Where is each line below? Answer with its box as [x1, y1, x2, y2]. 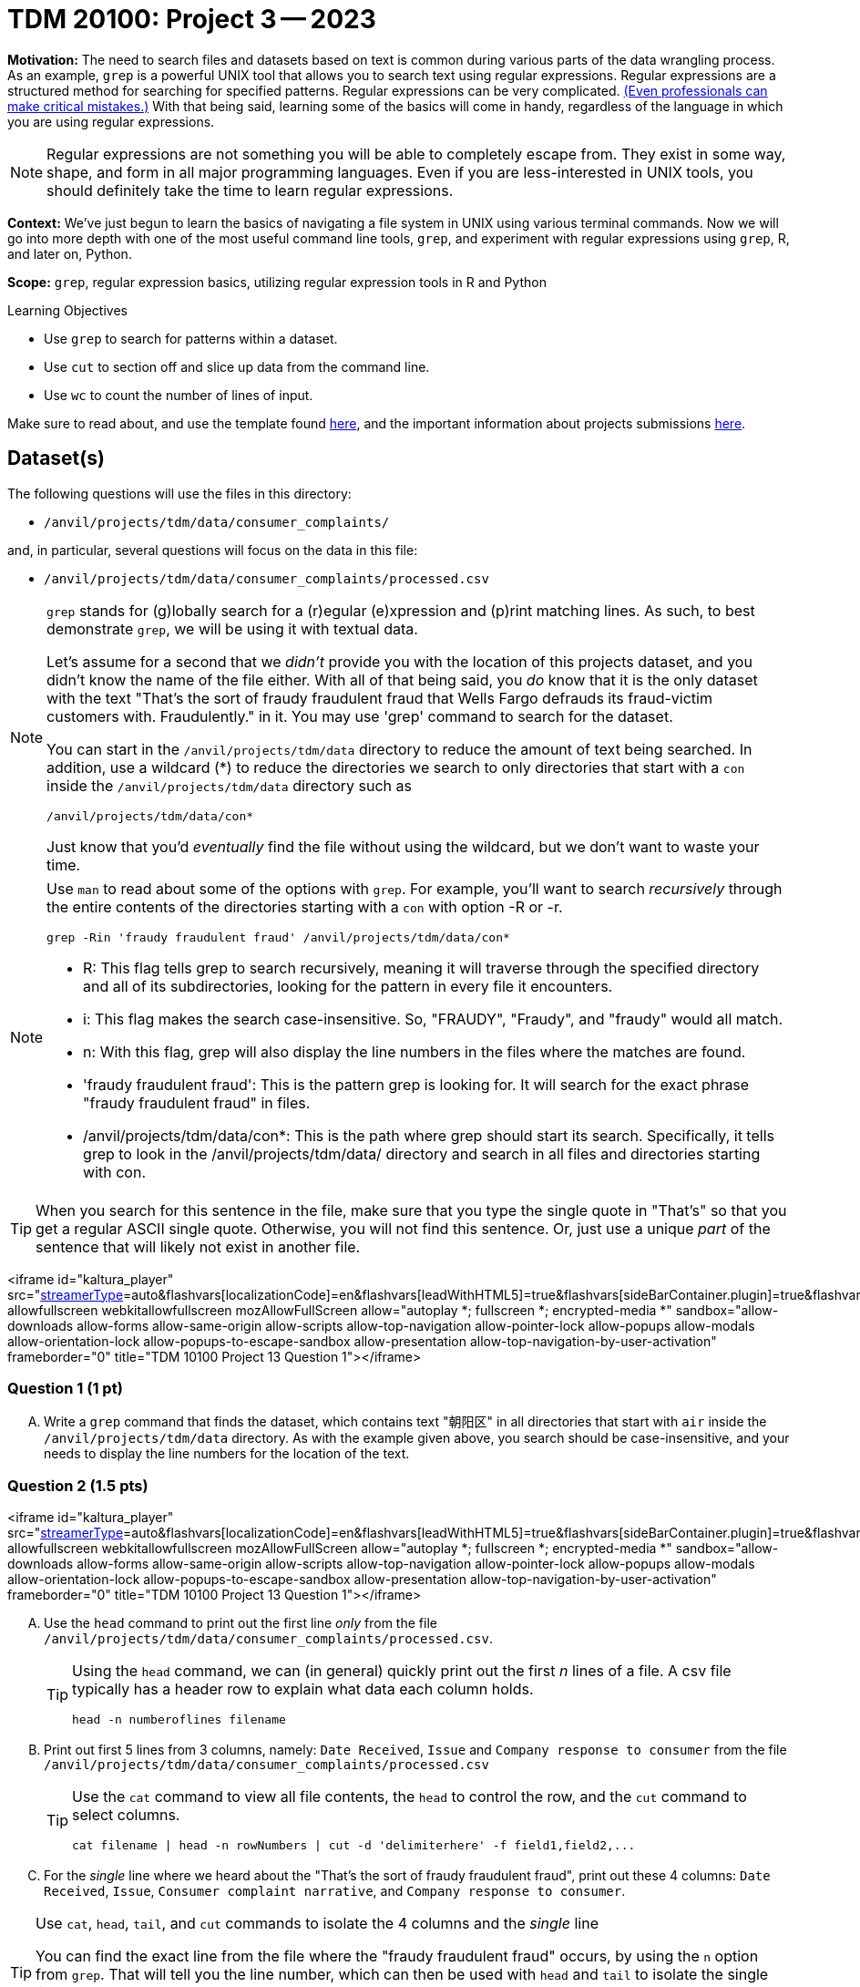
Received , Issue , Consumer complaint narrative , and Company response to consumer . [44, 1883, 626, 1899]
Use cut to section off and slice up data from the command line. [44, 358, 430, 375]
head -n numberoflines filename [72, 1713, 286, 1727]
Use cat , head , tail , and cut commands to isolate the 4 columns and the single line [36, 1914, 599, 1933]
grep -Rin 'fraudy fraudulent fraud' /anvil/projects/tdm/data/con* [46, 930, 510, 944]
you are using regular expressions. [7, 113, 215, 129]
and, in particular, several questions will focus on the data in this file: [7, 541, 418, 558]
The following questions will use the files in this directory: [7, 485, 352, 501]
